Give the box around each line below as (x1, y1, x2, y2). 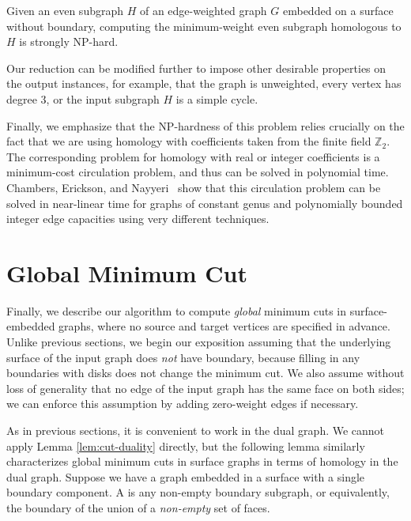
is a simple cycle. (175, 90, 258, 107)
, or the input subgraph (46, 90, 160, 107)
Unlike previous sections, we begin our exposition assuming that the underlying (6, 334, 391, 350)
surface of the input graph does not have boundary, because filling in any (6, 349, 360, 365)
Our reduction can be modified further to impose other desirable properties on (6, 59, 386, 76)
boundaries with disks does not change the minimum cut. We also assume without (6, 364, 405, 381)
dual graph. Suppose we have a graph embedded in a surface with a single (6, 468, 365, 485)
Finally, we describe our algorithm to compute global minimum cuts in (6, 302, 347, 319)
